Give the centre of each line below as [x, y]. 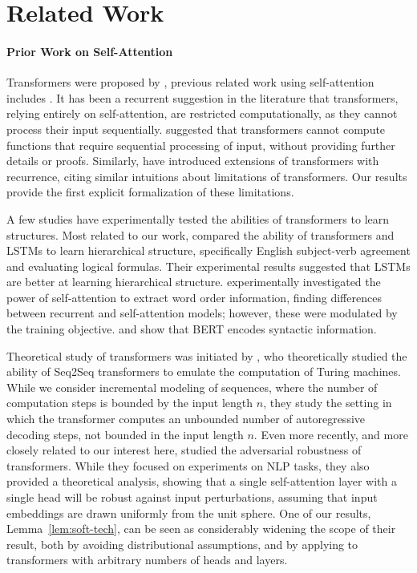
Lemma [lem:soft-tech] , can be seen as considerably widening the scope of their [201, 529]
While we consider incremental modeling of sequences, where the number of [192, 387]
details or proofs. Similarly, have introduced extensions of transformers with [193, 161]
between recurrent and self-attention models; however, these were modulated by [202, 313]
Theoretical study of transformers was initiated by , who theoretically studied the [207, 355]
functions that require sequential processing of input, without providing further [201, 145]
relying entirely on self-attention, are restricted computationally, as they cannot [202, 113]
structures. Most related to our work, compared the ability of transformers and [200, 234]
